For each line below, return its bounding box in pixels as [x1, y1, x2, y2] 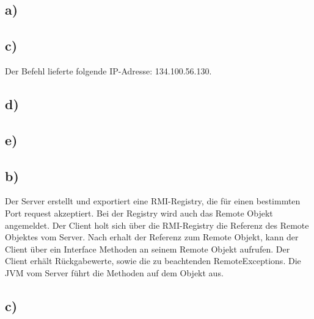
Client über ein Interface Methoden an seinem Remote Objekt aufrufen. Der [5, 242, 290, 255]
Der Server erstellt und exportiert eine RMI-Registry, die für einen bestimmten [5, 195, 301, 207]
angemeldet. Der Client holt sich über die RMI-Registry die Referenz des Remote [5, 218, 309, 231]
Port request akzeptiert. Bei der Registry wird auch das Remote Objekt [5, 206, 273, 219]
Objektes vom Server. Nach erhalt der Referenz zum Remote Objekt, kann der [5, 231, 299, 243]
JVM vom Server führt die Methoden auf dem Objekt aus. [5, 266, 224, 279]
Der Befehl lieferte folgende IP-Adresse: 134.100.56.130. [5, 64, 212, 77]
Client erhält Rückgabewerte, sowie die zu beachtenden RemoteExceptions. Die [5, 254, 301, 267]
